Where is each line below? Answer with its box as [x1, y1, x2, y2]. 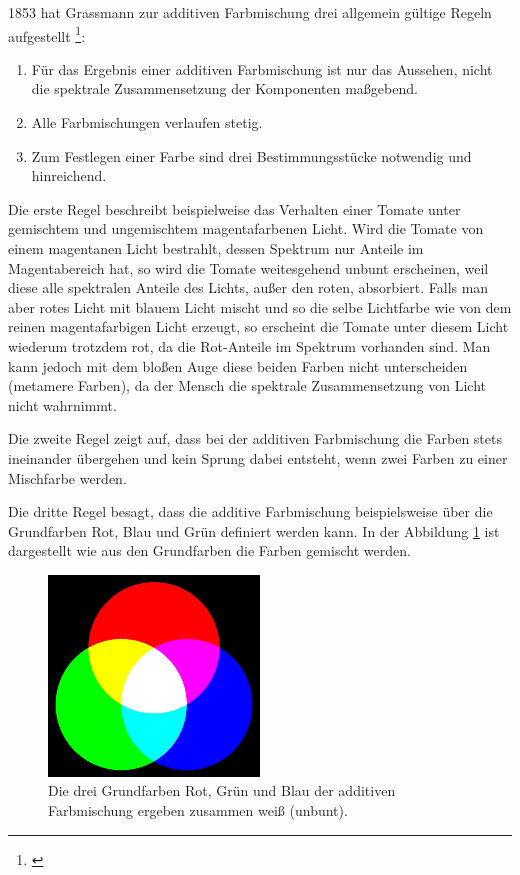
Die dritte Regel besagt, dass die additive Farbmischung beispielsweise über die [8, 501, 493, 522]
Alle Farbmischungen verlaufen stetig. [31, 112, 263, 133]
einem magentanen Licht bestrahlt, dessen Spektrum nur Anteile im [8, 238, 424, 258]
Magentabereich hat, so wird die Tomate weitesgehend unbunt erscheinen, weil [8, 257, 489, 278]
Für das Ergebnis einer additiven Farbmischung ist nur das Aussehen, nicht [31, 58, 493, 79]
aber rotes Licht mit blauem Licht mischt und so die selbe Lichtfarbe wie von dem [8, 296, 512, 317]
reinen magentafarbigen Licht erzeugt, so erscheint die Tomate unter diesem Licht [8, 316, 509, 337]
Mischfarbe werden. [8, 467, 127, 488]
